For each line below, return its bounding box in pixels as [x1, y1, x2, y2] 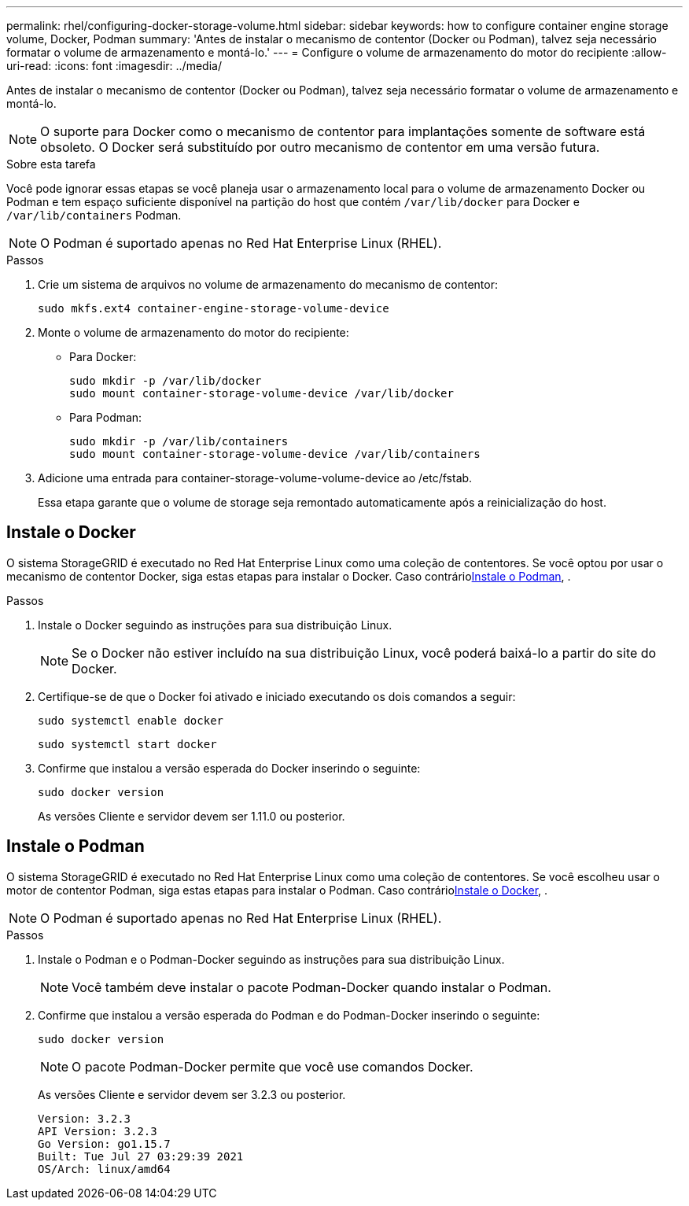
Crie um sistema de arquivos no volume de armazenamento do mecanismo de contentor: [38, 278, 498, 291]
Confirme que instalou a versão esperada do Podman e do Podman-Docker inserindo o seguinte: [38, 1008, 540, 1022]
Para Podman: [69, 411, 142, 424]
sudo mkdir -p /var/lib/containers [69, 435, 289, 448]
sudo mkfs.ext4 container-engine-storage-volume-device [38, 302, 389, 315]
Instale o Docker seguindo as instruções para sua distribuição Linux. [38, 618, 392, 632]
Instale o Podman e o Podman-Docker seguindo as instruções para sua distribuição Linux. [38, 952, 505, 966]
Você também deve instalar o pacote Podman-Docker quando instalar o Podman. [72, 979, 551, 995]
